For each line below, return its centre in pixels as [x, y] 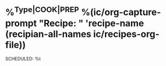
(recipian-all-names [48, 34]
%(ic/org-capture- [121, 12]
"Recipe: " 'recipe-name [91, 23]
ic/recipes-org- [126, 34]
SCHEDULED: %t [23, 59]
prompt [21, 23]
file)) [15, 45]
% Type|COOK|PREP [42, 11]
